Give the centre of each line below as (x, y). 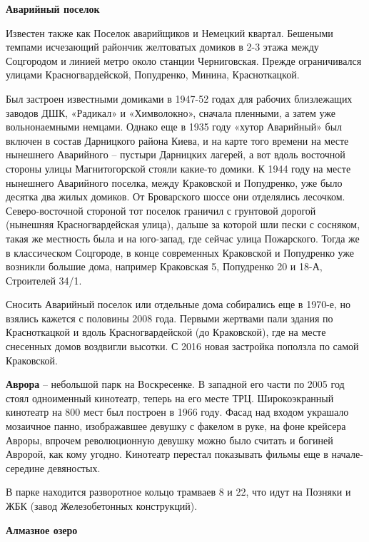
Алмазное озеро (42, 530)
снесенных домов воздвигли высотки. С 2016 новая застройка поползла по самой (182, 346)
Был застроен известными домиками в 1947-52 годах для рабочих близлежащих (179, 98)
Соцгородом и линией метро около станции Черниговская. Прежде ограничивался (184, 60)
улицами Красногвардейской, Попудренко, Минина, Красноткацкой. (153, 75)
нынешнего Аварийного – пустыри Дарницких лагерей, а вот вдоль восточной (176, 154)
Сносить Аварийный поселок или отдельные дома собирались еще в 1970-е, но (178, 304)
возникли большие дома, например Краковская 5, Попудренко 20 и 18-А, (164, 266)
